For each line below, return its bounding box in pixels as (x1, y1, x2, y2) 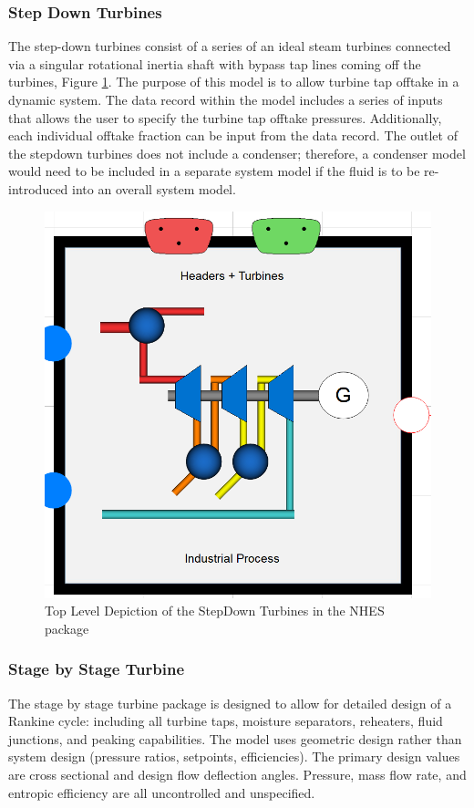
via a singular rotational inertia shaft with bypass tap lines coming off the (8, 54, 421, 73)
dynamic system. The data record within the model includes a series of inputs (8, 90, 443, 109)
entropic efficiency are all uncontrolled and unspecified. (8, 782, 315, 802)
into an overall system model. (72, 179, 236, 198)
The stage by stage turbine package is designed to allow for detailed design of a (8, 693, 452, 712)
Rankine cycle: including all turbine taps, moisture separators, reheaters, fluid (8, 711, 443, 730)
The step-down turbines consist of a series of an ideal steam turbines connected (8, 36, 451, 56)
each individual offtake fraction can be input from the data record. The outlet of (8, 126, 458, 145)
